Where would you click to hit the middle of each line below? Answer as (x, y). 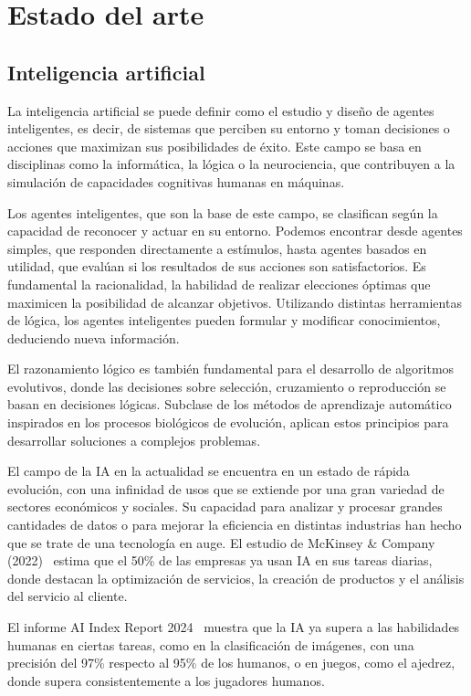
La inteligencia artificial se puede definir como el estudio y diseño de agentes (221, 110)
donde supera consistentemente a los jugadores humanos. (166, 680)
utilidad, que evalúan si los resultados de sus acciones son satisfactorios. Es (217, 266)
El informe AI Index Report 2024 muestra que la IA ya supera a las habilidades (234, 627)
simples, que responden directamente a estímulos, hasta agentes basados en (217, 248)
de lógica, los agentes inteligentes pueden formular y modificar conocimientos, (224, 320)
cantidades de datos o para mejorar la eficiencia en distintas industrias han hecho (235, 525)
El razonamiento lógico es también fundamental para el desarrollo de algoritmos (231, 369)
